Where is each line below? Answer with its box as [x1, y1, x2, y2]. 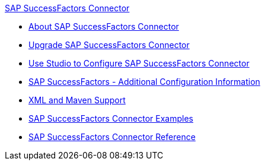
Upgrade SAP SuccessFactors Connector [28, 40, 190, 50]
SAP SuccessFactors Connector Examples [28, 113, 194, 123]
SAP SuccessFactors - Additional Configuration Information [28, 77, 260, 87]
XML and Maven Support [28, 95, 126, 105]
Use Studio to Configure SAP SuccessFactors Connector [28, 58, 250, 68]
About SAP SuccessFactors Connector [28, 21, 179, 31]
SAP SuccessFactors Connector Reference [28, 132, 196, 142]
